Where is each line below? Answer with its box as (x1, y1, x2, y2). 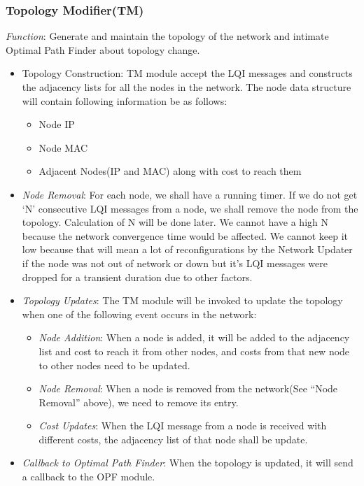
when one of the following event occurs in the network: (22, 306, 257, 321)
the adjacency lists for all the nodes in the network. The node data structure (22, 80, 351, 94)
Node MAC (38, 140, 88, 155)
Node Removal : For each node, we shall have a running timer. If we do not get (22, 187, 358, 201)
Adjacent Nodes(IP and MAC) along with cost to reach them (38, 164, 302, 178)
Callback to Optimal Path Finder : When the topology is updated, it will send (22, 455, 353, 470)
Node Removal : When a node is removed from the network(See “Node (38, 381, 338, 396)
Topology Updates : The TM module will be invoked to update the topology (22, 293, 343, 308)
